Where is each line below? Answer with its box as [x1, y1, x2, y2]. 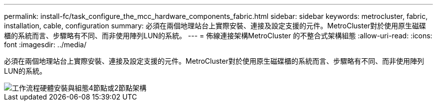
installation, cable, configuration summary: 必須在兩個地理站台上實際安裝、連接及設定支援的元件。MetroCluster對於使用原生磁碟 [4, 21, 427, 30]
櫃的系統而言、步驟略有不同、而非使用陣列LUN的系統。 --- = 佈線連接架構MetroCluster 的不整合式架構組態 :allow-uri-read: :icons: [4, 31, 433, 40]
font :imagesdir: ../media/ [4, 40, 87, 49]
